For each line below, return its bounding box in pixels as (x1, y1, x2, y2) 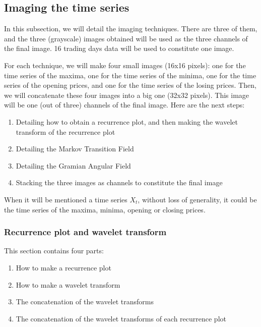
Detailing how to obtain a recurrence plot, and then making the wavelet (16, 116, 238, 127)
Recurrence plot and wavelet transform (4, 226, 167, 238)
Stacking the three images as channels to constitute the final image (16, 177, 223, 188)
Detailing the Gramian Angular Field (16, 160, 131, 171)
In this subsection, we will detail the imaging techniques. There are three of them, (4, 23, 257, 34)
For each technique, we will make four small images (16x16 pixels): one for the (4, 60, 246, 70)
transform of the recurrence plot (16, 126, 115, 137)
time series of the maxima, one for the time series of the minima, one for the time (4, 70, 256, 80)
